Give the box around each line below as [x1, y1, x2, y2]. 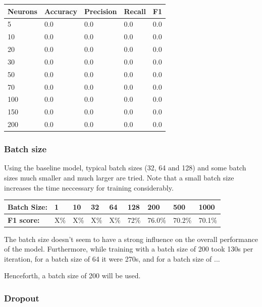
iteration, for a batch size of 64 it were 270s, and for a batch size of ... [4, 253, 220, 264]
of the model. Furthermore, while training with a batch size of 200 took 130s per [4, 243, 253, 254]
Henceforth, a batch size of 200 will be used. [4, 270, 141, 281]
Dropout [4, 291, 39, 304]
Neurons [8, 6, 37, 16]
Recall [124, 6, 146, 16]
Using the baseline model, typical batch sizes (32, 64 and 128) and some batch [4, 162, 246, 173]
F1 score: [8, 214, 40, 225]
